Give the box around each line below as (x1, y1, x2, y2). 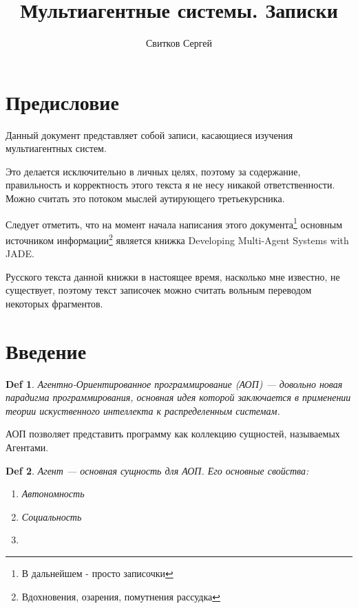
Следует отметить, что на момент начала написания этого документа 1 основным (6, 215, 343, 231)
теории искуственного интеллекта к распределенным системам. (6, 403, 280, 417)
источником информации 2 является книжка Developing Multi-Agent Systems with (6, 230, 349, 247)
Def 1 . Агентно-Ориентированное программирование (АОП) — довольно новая (6, 376, 343, 391)
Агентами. (6, 440, 49, 454)
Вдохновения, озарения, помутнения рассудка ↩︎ (21, 589, 220, 603)
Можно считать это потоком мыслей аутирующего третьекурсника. (6, 191, 285, 206)
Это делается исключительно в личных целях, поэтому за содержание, (6, 164, 301, 178)
